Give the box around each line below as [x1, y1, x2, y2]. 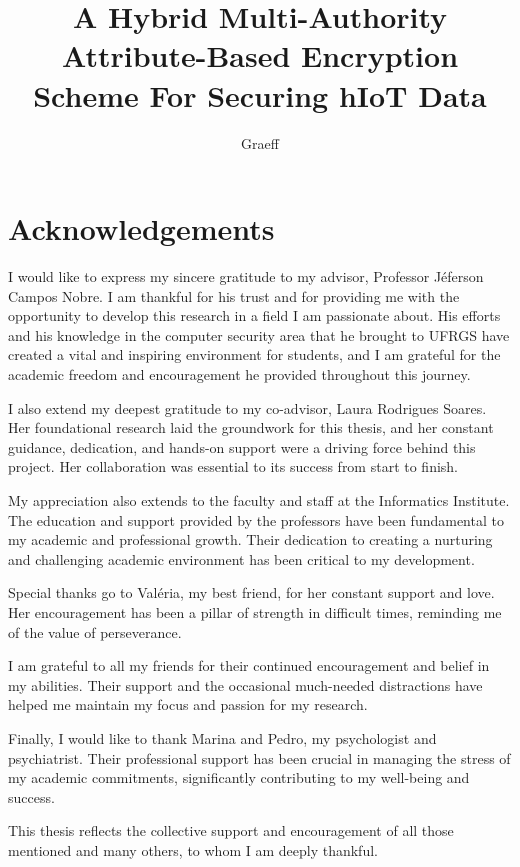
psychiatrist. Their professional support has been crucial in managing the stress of [8, 747, 511, 768]
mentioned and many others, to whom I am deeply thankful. [8, 839, 378, 860]
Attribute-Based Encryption [61, 35, 459, 76]
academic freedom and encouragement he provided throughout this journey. [8, 364, 471, 384]
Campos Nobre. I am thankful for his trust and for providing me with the [8, 285, 460, 306]
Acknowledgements [8, 208, 275, 249]
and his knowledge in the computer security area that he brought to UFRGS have [8, 324, 510, 345]
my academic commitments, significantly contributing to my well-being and [8, 767, 470, 788]
